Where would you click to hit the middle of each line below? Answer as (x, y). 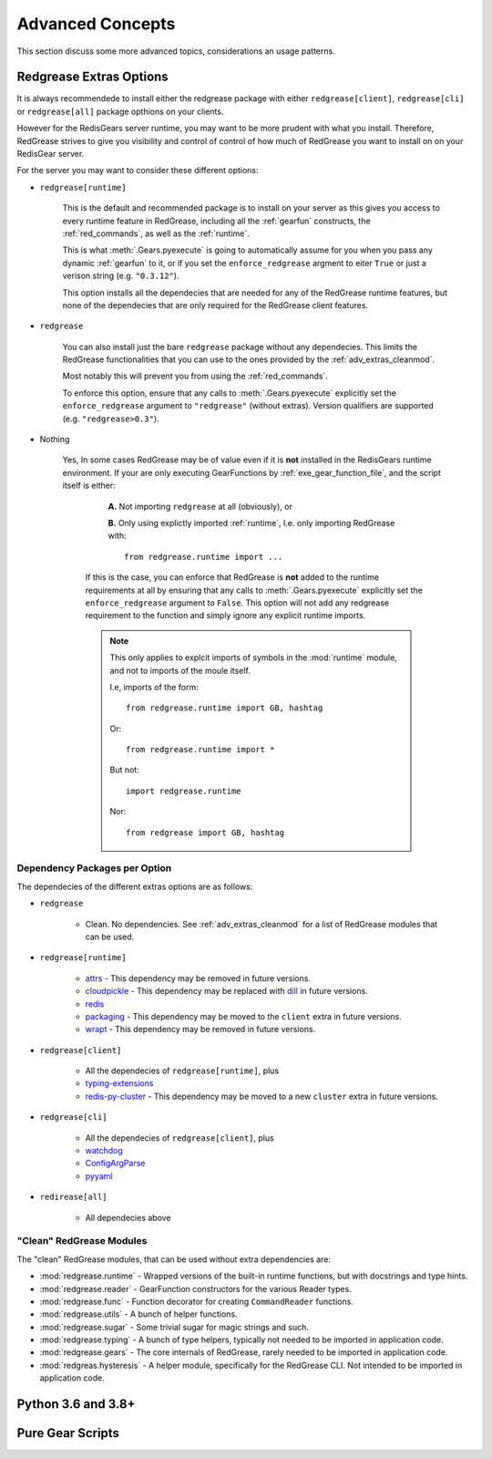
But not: (125, 770)
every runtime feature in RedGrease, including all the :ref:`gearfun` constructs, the (216, 221)
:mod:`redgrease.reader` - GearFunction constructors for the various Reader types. (196, 1288)
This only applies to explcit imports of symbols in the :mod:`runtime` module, (254, 657)
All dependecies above (128, 1217)
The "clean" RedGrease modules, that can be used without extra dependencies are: (174, 1259)
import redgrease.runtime (184, 791)
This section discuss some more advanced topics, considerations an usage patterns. (176, 51)
